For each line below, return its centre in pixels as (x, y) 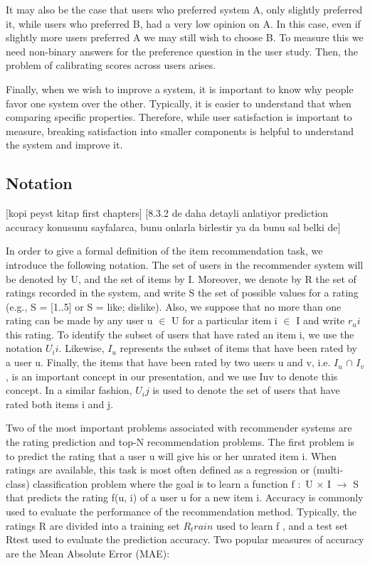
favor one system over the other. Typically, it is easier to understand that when (179, 103)
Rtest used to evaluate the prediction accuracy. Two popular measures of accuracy (185, 539)
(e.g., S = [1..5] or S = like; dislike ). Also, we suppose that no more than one (174, 306)
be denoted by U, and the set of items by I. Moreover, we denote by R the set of (181, 278)
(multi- (328, 470)
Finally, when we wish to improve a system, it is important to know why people (180, 89)
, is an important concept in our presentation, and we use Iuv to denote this (172, 376)
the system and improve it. (64, 145)
